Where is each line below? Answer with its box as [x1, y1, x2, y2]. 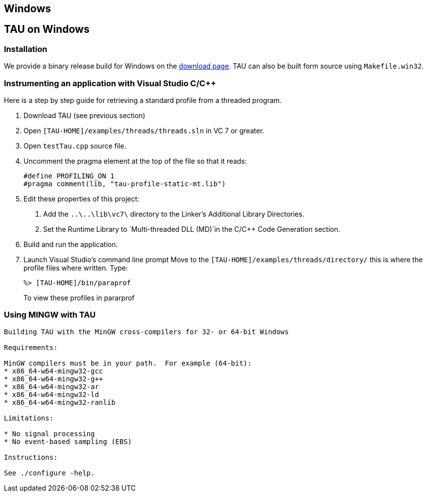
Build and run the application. [24, 240, 118, 248]
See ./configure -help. [4, 469, 95, 477]
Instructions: [4, 453, 58, 461]
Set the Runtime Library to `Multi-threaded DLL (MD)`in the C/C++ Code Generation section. [43, 224, 340, 233]
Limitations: [4, 414, 54, 422]
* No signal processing [4, 429, 95, 438]
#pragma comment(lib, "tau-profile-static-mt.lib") [24, 179, 226, 188]
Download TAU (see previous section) [24, 111, 145, 120]
